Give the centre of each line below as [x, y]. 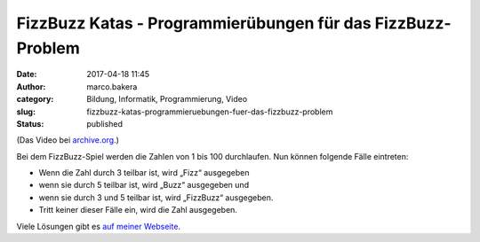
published [105, 123]
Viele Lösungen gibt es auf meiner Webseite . [99, 226]
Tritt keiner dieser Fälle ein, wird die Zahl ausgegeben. [138, 210]
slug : [26, 112]
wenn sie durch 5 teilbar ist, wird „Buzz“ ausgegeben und [144, 185]
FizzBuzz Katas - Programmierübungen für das [194, 23]
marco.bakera [112, 86]
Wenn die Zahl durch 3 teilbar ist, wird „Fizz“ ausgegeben [144, 173]
